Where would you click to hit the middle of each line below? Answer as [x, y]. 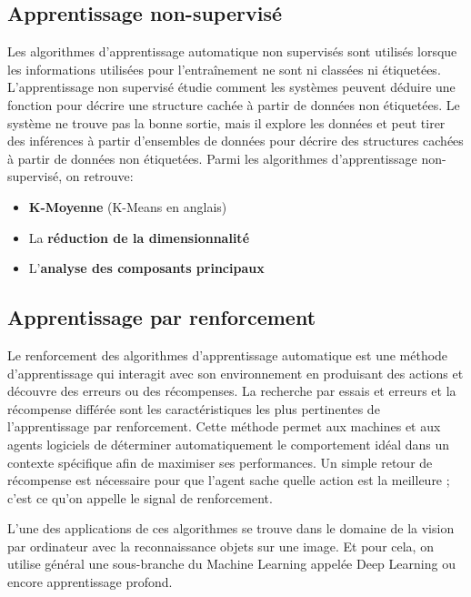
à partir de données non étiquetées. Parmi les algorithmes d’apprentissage [212, 158]
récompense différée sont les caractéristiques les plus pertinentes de [194, 408]
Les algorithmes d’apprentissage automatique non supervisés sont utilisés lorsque [232, 51]
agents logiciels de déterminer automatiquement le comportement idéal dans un [229, 444]
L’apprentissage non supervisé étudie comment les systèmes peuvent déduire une [231, 87]
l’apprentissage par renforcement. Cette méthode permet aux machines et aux [224, 426]
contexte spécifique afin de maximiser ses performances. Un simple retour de [220, 462]
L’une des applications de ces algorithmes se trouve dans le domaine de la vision [231, 528]
